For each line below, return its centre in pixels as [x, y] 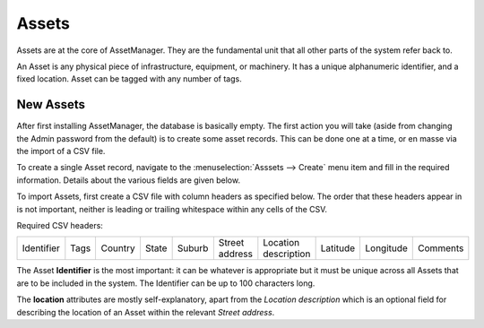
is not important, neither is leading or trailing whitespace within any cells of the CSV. [172, 209]
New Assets [51, 104]
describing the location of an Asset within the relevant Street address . [146, 312]
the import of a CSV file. [61, 151]
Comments [441, 248]
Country [118, 248]
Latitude [338, 248]
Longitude [386, 248]
